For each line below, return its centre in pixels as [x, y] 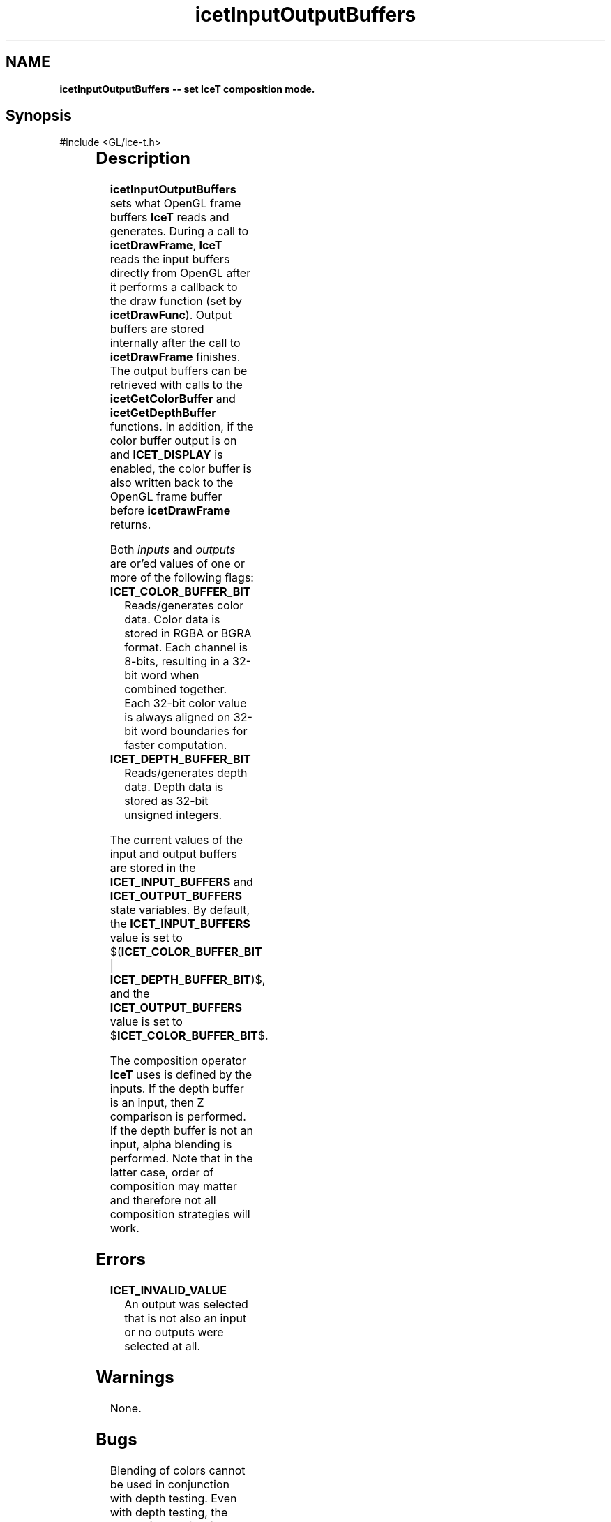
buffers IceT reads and [169, 217]
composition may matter [173, 1187]
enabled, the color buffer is [181, 469]
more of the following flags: [182, 578]
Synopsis [39, 116]
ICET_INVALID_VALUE [168, 1291]
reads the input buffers [170, 259]
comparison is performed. [178, 1117]
